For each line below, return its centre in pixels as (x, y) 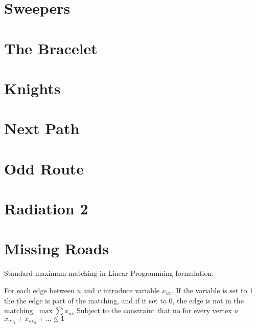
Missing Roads (57, 248)
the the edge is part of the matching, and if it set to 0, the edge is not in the (124, 300)
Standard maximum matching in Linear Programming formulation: (109, 273)
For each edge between (39, 290)
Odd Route (44, 168)
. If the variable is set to (209, 290)
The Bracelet (51, 48)
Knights (32, 88)
